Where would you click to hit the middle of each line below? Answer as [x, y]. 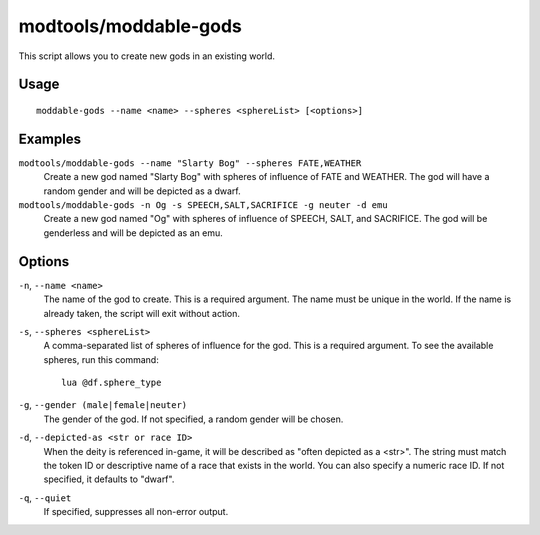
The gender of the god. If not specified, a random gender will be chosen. [193, 419]
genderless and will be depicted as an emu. [133, 232]
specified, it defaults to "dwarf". [109, 479]
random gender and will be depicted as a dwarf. [142, 191]
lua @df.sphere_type [111, 383]
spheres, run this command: [101, 359]
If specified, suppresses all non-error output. [136, 512]
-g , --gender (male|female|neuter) [103, 405]
